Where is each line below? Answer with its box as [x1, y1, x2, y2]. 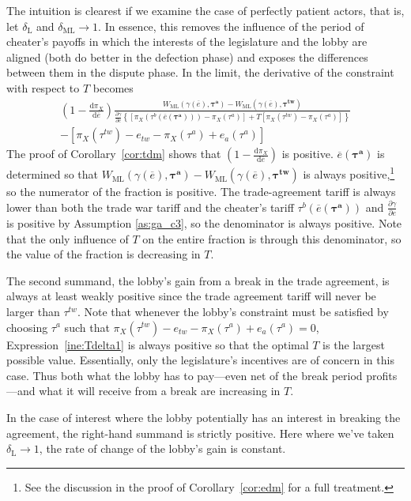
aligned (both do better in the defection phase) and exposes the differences [6, 48, 368, 65]
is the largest [322, 336, 385, 352]
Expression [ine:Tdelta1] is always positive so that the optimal [6, 336, 309, 352]
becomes [92, 79, 134, 96]
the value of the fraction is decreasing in [6, 246, 201, 262]
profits [366, 367, 398, 383]
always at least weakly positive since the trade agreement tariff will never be [6, 288, 376, 304]
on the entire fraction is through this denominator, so [142, 230, 402, 247]
